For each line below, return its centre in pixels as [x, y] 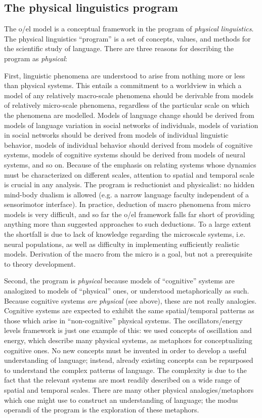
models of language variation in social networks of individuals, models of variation [131, 125]
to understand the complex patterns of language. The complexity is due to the [125, 370]
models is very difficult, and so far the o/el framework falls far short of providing [129, 214]
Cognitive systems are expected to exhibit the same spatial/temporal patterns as [129, 310]
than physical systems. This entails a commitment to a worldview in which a [123, 85]
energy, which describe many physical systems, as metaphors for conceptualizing [128, 340]
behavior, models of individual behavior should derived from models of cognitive [128, 144]
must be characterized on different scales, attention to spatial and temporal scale [129, 174]
